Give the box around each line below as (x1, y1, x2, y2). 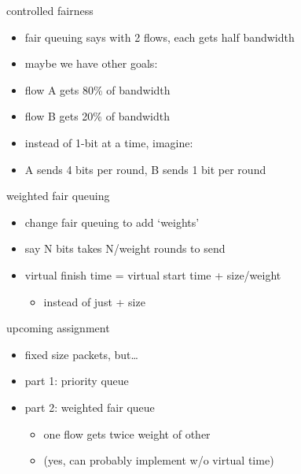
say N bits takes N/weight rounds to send (24, 240, 226, 257)
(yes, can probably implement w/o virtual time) (43, 452, 274, 468)
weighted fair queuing (6, 187, 110, 204)
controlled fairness (6, 2, 94, 18)
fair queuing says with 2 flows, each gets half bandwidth (24, 28, 295, 45)
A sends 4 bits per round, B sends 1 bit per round (24, 161, 266, 177)
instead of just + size (43, 293, 145, 309)
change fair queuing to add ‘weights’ (24, 213, 200, 230)
